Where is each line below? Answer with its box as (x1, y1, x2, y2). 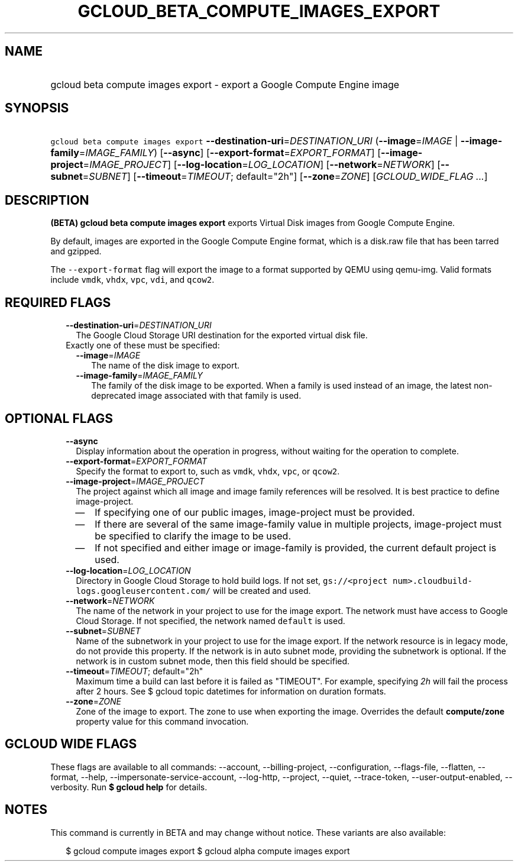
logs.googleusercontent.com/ (76, 586, 211, 596)
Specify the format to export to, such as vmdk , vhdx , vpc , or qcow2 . (76, 466, 340, 476)
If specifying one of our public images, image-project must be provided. (95, 506, 415, 518)
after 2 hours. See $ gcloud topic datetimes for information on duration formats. (76, 686, 386, 696)
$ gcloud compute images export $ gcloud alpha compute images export (66, 845, 350, 856)
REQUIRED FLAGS (5, 295, 111, 310)
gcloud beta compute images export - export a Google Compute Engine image (50, 78, 400, 91)
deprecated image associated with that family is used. (91, 390, 302, 401)
